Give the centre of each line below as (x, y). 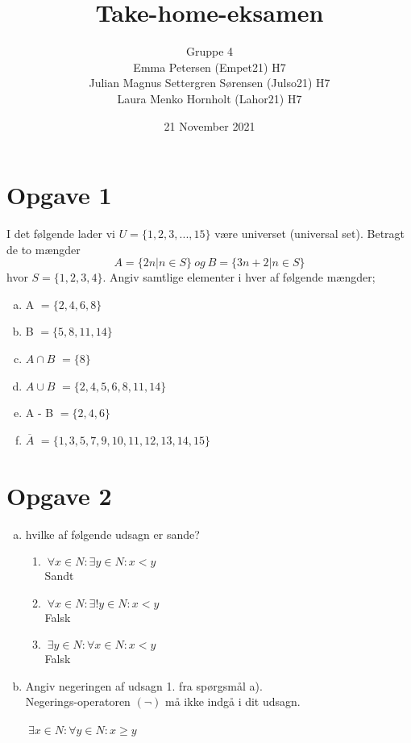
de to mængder (44, 249)
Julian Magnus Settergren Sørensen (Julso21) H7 (210, 83)
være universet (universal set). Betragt (310, 234)
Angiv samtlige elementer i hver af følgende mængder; (243, 277)
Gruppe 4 (210, 51)
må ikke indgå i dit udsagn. (233, 701)
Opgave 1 (59, 195)
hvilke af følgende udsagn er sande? (112, 534)
